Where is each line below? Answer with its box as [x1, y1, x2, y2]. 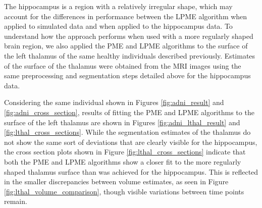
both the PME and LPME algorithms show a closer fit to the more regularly [4, 156, 241, 167]
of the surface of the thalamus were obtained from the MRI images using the [4, 60, 241, 71]
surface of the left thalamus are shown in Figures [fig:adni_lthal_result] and [4, 117, 240, 127]
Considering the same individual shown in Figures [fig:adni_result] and [4, 97, 224, 108]
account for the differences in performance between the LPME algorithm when [4, 11, 247, 21]
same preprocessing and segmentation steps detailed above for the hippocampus [4, 70, 251, 81]
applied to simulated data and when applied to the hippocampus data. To [4, 21, 233, 31]
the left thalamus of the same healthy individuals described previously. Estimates [4, 50, 255, 61]
